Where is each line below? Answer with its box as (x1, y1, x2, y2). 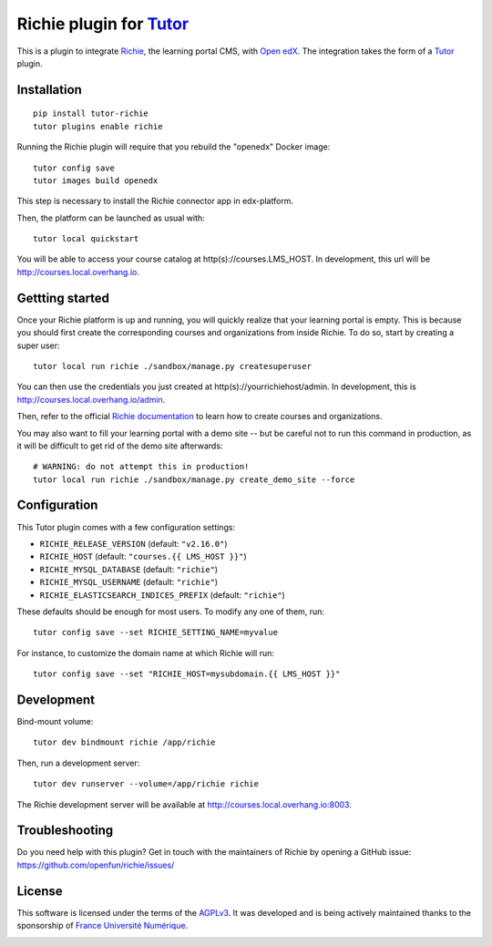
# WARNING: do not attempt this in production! (33, 461, 250, 472)
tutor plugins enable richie (33, 121, 163, 131)
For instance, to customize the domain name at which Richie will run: (16, 647, 275, 658)
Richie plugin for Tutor (16, 14, 190, 34)
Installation (16, 82, 82, 98)
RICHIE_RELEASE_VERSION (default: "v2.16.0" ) (39, 538, 228, 549)
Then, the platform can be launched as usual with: (16, 212, 205, 223)
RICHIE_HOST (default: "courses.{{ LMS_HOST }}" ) (39, 551, 247, 562)
